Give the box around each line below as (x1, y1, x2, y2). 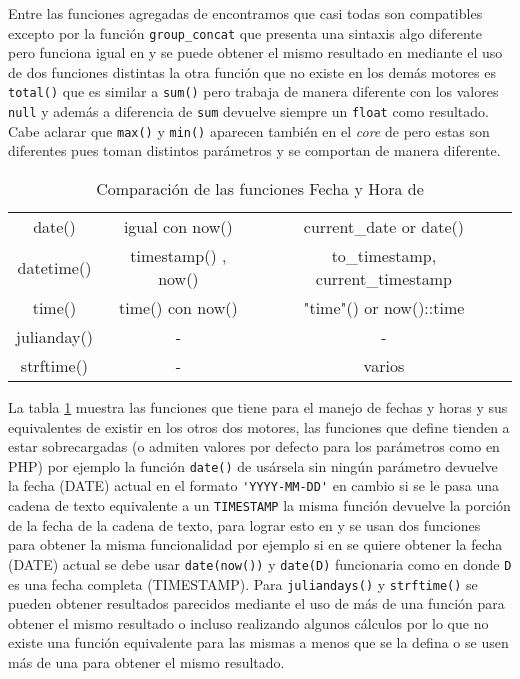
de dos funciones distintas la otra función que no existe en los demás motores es (8, 61, 496, 82)
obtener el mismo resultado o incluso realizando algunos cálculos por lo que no (8, 612, 489, 633)
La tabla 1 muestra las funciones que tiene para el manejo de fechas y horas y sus (8, 397, 508, 417)
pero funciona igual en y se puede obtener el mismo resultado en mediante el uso (8, 42, 503, 63)
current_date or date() (303, 215, 464, 238)
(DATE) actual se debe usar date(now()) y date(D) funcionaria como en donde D (8, 553, 512, 574)
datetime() (17, 255, 92, 279)
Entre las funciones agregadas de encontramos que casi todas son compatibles (8, 3, 483, 23)
